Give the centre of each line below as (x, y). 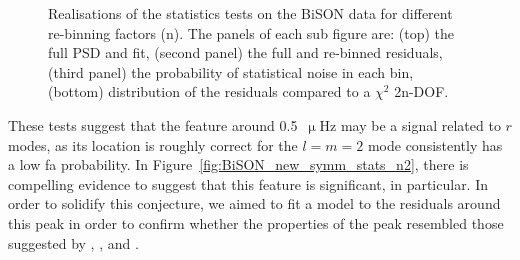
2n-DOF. (421, 91)
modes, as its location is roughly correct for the (153, 144)
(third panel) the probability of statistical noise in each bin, (231, 71)
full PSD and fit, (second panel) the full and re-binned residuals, (245, 52)
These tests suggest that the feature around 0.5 (153, 124)
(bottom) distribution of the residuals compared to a (209, 91)
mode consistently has (435, 144)
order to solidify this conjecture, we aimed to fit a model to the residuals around (254, 203)
